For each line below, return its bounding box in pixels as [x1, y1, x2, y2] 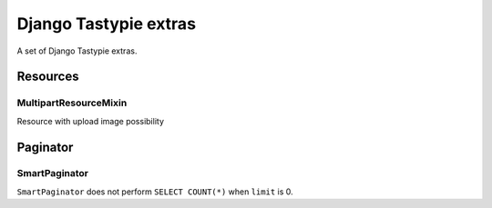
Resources [16, 69, 79, 84]
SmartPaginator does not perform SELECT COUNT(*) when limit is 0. [16, 186, 293, 197]
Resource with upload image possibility [16, 115, 164, 126]
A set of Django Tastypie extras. [16, 45, 138, 56]
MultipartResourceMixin [16, 96, 128, 109]
